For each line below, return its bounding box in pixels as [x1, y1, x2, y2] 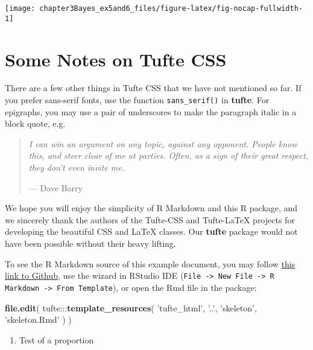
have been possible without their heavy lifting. [5, 237, 176, 250]
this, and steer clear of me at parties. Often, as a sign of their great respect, [28, 149, 309, 162]
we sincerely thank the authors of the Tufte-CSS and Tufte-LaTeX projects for [5, 213, 295, 226]
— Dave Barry [28, 181, 83, 194]
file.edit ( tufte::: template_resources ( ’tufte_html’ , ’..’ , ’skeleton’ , [5, 301, 257, 314]
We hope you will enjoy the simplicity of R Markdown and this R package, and [5, 202, 298, 214]
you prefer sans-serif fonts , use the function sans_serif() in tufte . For [5, 94, 270, 106]
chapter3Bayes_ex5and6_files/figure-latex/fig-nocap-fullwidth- [39, 4, 303, 13]
